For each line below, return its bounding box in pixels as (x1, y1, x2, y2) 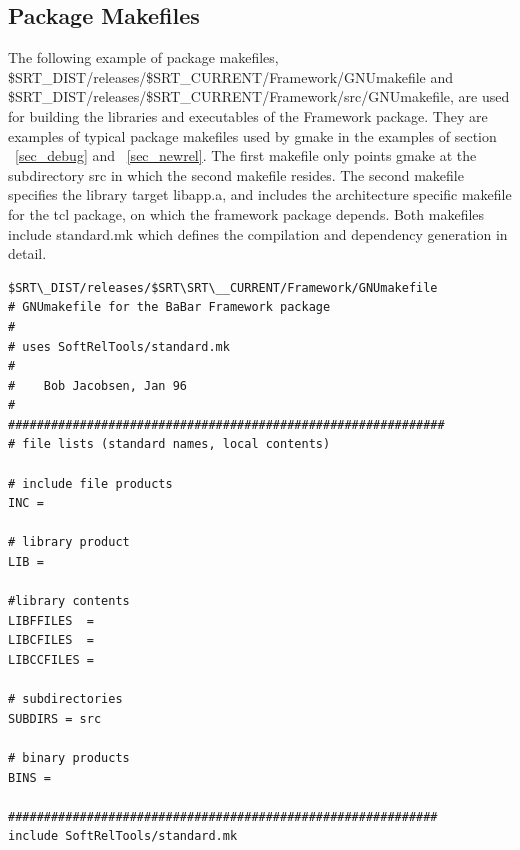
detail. (8, 243, 47, 264)
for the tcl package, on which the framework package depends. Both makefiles (8, 203, 485, 224)
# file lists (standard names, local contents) (8, 437, 331, 452)
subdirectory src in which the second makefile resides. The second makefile (8, 164, 464, 185)
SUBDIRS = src (8, 711, 102, 726)
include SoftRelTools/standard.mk (8, 829, 238, 844)
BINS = (8, 770, 51, 785)
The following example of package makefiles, (8, 47, 279, 68)
